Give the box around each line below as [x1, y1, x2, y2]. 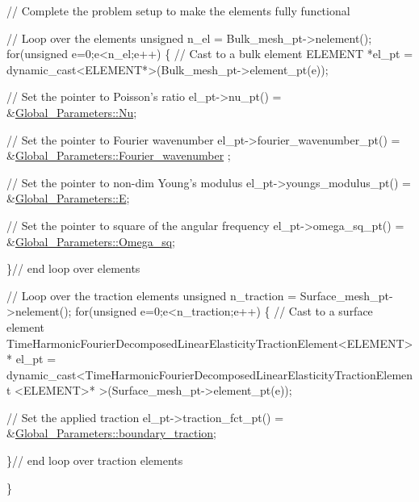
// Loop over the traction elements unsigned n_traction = [6, 287, 297, 303]
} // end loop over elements [6, 260, 140, 277]
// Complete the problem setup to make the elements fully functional [6, 2, 350, 19]
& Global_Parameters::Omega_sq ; [6, 232, 176, 249]
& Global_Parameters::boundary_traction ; [6, 425, 217, 441]
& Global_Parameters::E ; [6, 190, 130, 207]
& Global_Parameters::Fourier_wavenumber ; [6, 147, 231, 164]
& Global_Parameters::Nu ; [6, 103, 137, 120]
